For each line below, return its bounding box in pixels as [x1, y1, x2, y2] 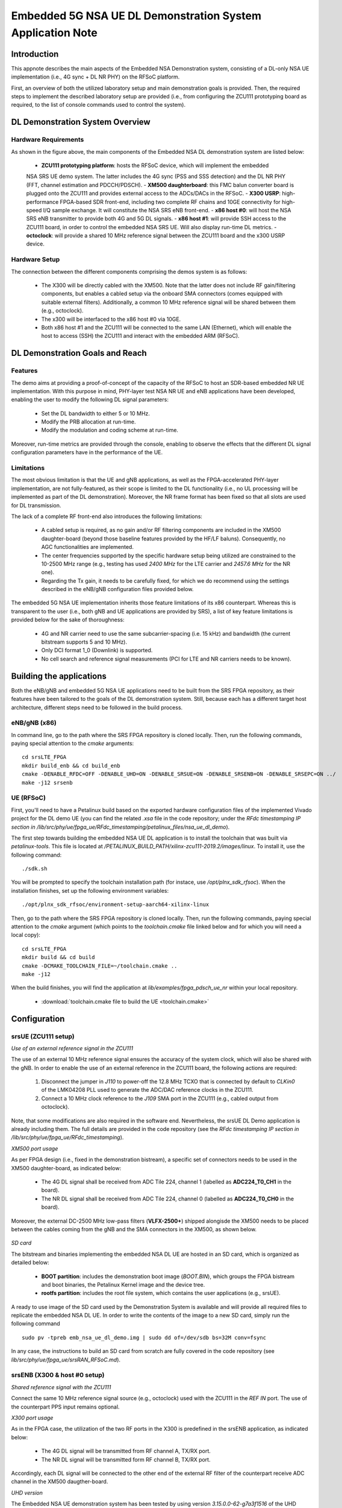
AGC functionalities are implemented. [41, 543, 134, 551]
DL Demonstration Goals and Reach [11, 348, 147, 358]
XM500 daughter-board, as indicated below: [11, 1164, 122, 1171]
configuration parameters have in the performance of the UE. [11, 449, 163, 456]
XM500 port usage [11, 1145, 58, 1152]
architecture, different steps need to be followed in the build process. [11, 703, 183, 711]
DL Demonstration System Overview [11, 117, 151, 127]
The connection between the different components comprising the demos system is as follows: [11, 268, 247, 275]
